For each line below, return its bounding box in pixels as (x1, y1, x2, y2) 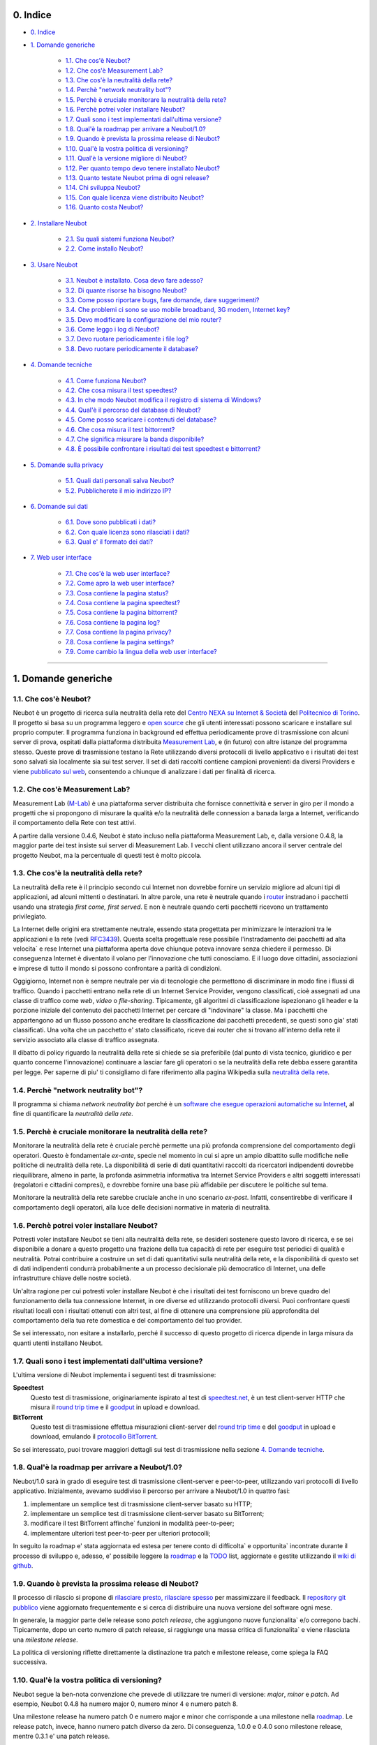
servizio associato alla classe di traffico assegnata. (13, 1035, 160, 1044)
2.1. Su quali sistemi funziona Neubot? (65, 235, 175, 243)
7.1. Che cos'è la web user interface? (65, 569, 170, 577)
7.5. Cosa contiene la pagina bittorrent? (65, 608, 178, 617)
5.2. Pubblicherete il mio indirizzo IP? (65, 486, 172, 495)
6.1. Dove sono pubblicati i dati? (65, 518, 156, 526)
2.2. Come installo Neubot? (65, 244, 144, 253)
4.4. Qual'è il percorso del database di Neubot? (65, 406, 202, 414)
